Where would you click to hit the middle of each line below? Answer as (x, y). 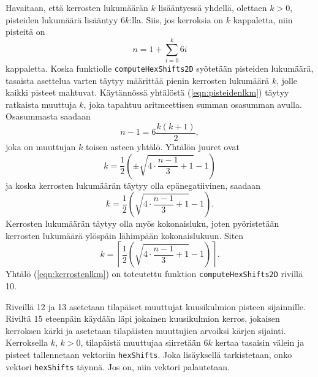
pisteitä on (25, 32)
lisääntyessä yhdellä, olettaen (213, 7)
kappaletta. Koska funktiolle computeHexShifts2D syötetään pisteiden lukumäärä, (160, 68)
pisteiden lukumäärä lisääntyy (62, 19)
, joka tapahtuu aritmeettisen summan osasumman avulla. (193, 104)
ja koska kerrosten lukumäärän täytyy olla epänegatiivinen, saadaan (133, 185)
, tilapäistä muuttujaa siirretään (141, 342)
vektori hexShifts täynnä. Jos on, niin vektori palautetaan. (118, 366)
